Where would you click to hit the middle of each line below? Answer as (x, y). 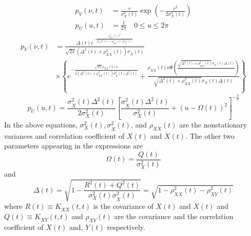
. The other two (210, 135)
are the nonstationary (213, 124)
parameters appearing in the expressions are (73, 146)
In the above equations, (41, 124)
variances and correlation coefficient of (64, 135)
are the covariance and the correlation (174, 216)
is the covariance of (123, 206)
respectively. (126, 227)
